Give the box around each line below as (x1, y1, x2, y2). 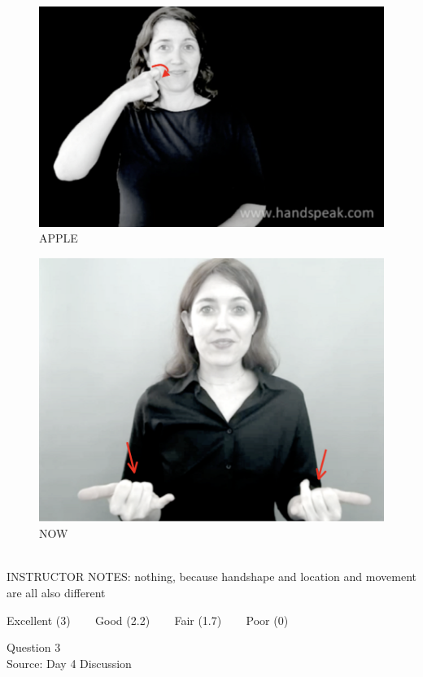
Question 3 (7, 639, 61, 656)
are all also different (7, 584, 106, 601)
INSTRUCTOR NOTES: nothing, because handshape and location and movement (7, 568, 416, 585)
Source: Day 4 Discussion (7, 654, 132, 671)
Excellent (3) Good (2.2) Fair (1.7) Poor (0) (7, 611, 289, 628)
